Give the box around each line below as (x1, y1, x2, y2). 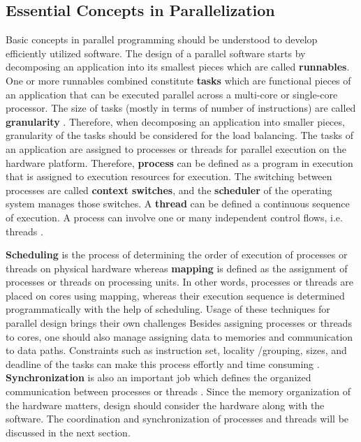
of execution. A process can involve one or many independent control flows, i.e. (6, 209, 343, 224)
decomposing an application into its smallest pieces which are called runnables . (6, 59, 350, 74)
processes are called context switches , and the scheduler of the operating (6, 182, 332, 197)
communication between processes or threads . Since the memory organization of (6, 384, 351, 399)
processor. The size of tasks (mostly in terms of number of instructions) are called (6, 101, 356, 115)
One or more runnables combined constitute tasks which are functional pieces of (6, 73, 351, 87)
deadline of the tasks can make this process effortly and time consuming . (6, 356, 320, 371)
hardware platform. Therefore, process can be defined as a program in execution (6, 155, 353, 170)
